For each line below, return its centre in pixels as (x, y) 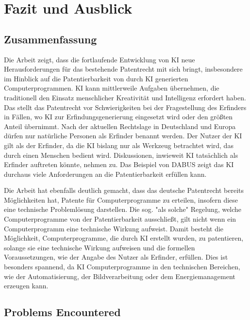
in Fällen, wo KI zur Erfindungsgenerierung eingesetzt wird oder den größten (118, 117)
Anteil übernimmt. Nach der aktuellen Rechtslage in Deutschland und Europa (120, 126)
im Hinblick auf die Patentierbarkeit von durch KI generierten (96, 78)
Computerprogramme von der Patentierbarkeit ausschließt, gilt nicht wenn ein (120, 219)
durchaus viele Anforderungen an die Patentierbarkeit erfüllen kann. (105, 174)
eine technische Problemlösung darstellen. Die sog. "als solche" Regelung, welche (123, 209)
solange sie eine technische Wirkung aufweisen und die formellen (100, 247)
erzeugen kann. (26, 286)
